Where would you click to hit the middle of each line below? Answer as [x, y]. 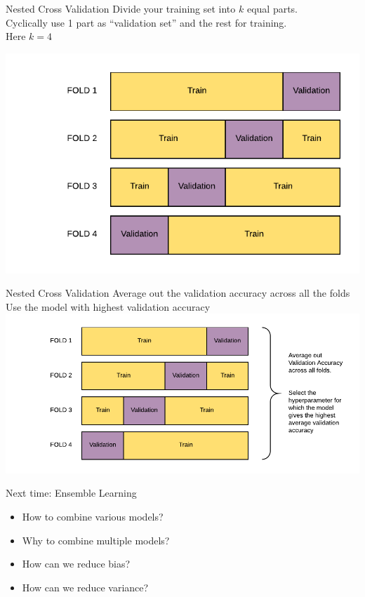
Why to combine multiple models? [96, 540]
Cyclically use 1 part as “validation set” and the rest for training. [146, 22]
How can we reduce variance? [85, 587]
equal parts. [272, 8]
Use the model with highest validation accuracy [108, 306]
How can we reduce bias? [76, 564]
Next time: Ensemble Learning [71, 493]
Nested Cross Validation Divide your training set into [121, 8]
